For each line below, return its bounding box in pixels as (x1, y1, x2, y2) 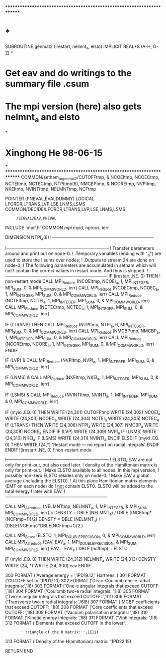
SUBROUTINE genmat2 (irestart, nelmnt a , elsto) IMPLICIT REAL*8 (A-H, (5, 43, 152, 50)
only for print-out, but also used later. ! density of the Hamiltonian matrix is (5, 461, 158, 468)
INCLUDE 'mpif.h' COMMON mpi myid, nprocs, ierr (5, 224, 109, 231)
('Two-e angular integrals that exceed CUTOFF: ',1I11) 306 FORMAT (5, 594, 142, 600)
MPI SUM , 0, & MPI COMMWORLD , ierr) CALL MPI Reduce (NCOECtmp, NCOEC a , (5, 284, 160, 292)
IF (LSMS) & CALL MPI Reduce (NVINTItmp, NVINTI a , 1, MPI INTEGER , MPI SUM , (5, 392, 159, 399)
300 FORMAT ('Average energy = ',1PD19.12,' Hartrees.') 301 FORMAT (5, 572, 147, 578)
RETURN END (5, 648, 33, 654)
